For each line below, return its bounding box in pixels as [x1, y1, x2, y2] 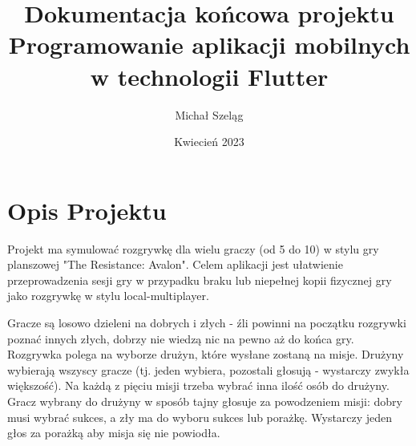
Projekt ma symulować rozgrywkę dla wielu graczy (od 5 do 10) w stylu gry [7, 240, 379, 257]
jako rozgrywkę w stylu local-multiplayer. [7, 287, 209, 304]
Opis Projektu [7, 193, 167, 226]
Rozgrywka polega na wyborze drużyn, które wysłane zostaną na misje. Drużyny [7, 346, 404, 363]
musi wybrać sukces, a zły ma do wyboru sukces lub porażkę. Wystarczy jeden [7, 408, 393, 425]
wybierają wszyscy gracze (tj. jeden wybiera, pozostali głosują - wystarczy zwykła [7, 361, 410, 378]
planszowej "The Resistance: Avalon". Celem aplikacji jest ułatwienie [7, 256, 343, 273]
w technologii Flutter [90, 59, 329, 92]
